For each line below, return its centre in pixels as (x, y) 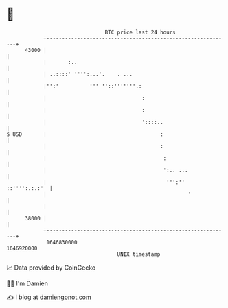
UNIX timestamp (139, 254)
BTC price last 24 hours (140, 32)
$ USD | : (85, 134)
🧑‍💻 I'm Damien (27, 283)
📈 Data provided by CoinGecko (51, 268)
